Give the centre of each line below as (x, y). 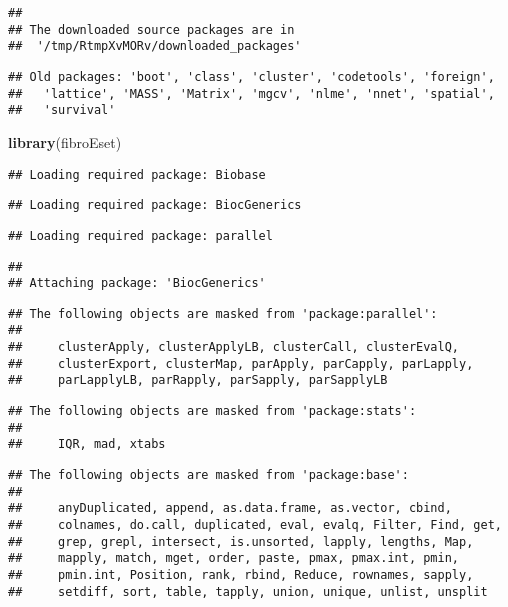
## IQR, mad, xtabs (87, 444)
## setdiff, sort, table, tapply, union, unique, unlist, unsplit (248, 591)
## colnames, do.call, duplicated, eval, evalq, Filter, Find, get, (255, 525)
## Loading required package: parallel (140, 235)
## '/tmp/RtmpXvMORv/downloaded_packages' (155, 46)
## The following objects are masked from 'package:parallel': (223, 313)
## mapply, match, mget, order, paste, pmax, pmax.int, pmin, (234, 558)
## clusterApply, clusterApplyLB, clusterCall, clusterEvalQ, (234, 347)
